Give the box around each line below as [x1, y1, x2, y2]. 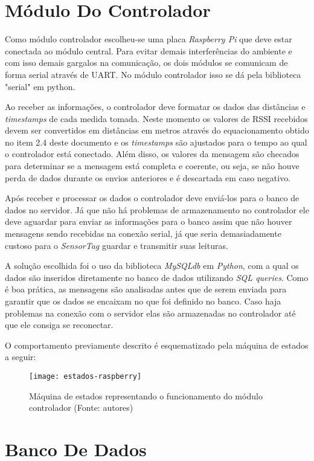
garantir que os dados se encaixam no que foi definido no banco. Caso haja [5, 295, 281, 307]
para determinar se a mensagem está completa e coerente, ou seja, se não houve [5, 160, 300, 172]
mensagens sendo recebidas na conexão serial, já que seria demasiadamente [5, 227, 281, 240]
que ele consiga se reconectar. [5, 318, 114, 331]
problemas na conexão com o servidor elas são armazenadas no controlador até [5, 306, 296, 319]
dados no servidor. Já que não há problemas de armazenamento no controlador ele [5, 203, 309, 216]
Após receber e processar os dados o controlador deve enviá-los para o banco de [5, 192, 300, 204]
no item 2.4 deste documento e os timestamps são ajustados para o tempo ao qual [5, 135, 307, 148]
